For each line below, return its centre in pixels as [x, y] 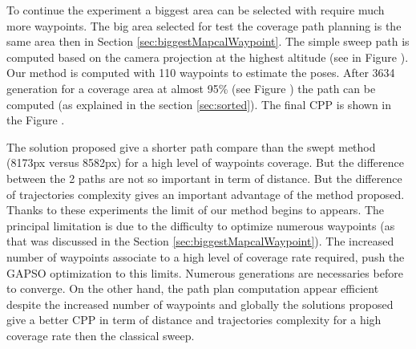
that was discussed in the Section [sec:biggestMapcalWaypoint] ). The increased [200, 241]
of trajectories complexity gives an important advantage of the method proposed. [206, 194]
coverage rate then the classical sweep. [101, 335]
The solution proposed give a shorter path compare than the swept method [191, 146]
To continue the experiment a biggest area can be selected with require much [196, 10]
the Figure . [36, 120]
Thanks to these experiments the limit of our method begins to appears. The [196, 210]
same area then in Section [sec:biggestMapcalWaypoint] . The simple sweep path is [208, 41]
